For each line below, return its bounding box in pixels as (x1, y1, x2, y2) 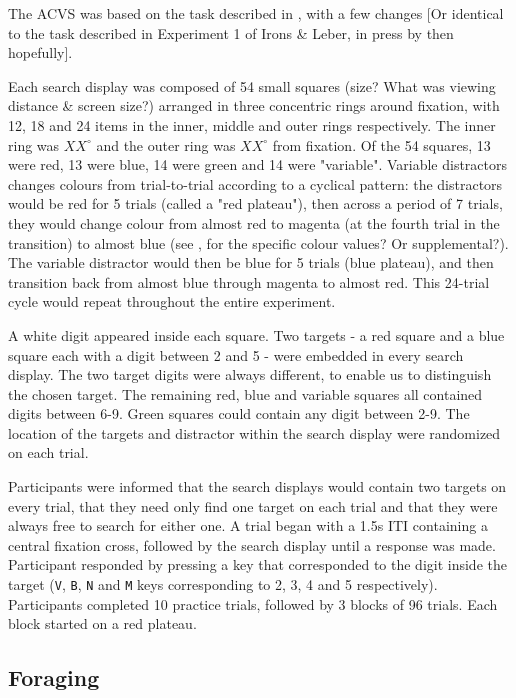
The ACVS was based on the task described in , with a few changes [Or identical (8, 3, 504, 23)
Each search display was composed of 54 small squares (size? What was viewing (8, 75, 496, 96)
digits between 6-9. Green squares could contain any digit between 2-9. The (8, 403, 470, 424)
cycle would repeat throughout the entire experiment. (8, 291, 336, 312)
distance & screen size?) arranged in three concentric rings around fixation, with (8, 95, 500, 116)
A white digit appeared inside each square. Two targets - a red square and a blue (8, 324, 505, 345)
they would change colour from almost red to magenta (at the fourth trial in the (8, 212, 500, 233)
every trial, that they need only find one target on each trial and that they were (8, 495, 498, 516)
